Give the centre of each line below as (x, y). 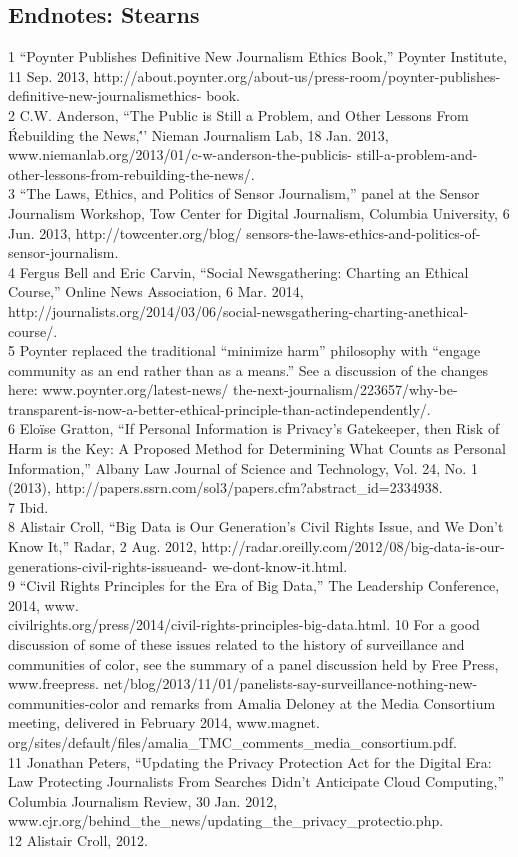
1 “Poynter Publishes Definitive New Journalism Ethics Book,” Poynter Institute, (257, 56)
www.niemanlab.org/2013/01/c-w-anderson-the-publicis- (180, 154)
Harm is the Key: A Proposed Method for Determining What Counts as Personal (257, 448)
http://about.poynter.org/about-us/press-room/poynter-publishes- (297, 75)
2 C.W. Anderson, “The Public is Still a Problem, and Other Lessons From (238, 114)
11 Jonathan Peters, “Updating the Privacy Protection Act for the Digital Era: (250, 761)
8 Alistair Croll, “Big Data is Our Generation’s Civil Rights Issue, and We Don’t (256, 526)
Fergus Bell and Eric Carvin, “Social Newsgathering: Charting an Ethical (244, 271)
